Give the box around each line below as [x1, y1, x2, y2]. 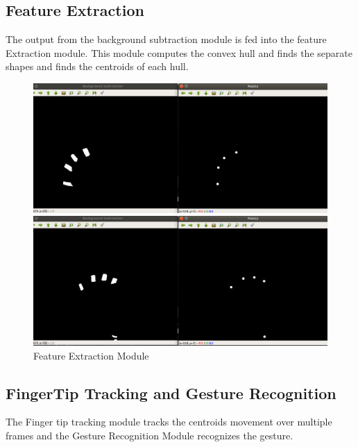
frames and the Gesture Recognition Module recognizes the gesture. [6, 428, 293, 443]
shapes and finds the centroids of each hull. [6, 59, 189, 74]
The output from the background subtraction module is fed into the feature [6, 32, 327, 47]
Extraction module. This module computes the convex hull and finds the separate [6, 45, 352, 60]
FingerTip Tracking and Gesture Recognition [6, 382, 336, 403]
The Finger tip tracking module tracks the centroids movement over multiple [6, 414, 332, 429]
